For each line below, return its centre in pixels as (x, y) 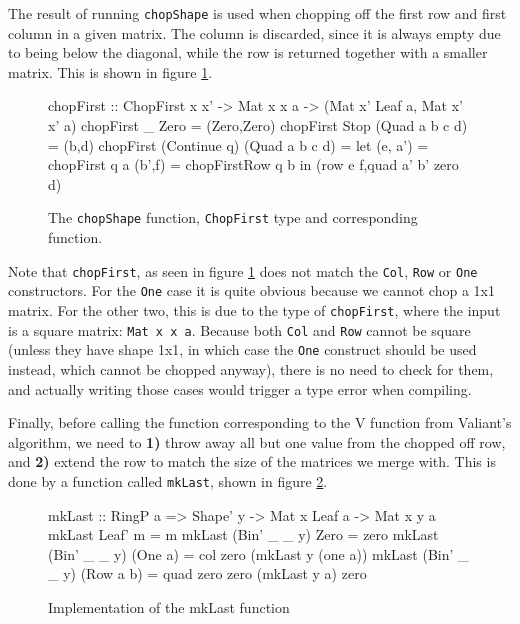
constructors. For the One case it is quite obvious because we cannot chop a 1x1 (251, 290)
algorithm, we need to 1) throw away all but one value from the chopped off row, (257, 441)
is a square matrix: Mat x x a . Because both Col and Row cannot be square (239, 329)
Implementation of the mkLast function (169, 606)
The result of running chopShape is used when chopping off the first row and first (257, 13)
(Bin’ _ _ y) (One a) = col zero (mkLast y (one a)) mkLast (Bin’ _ (258, 553)
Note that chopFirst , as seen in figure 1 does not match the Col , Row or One (243, 270)
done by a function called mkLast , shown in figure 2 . (168, 480)
